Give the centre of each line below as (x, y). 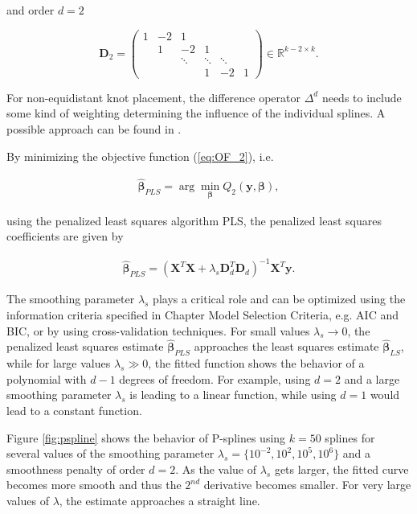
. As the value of (216, 469)
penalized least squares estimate (85, 346)
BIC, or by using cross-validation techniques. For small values (158, 330)
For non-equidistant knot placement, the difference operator (154, 97)
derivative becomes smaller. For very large (307, 485)
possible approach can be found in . (94, 128)
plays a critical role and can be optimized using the (279, 299)
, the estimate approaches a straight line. (159, 500)
